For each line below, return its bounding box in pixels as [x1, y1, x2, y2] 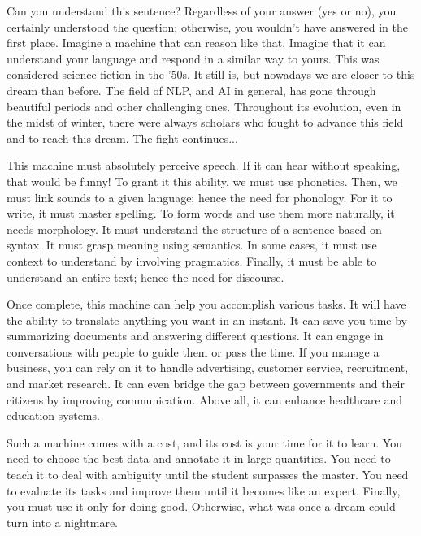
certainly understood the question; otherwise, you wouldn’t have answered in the [7, 18, 408, 35]
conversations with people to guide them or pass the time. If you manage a [7, 343, 380, 360]
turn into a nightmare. [7, 513, 118, 530]
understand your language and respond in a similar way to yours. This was [7, 50, 380, 67]
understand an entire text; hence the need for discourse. [7, 268, 284, 285]
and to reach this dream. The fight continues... [7, 129, 238, 146]
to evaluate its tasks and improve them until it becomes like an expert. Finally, [7, 482, 401, 499]
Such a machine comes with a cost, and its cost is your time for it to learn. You [7, 434, 402, 451]
